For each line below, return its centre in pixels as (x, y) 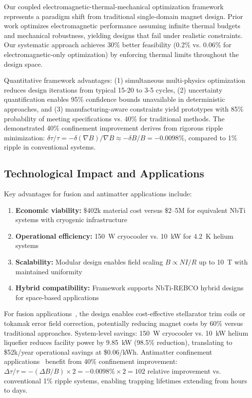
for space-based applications (57, 297)
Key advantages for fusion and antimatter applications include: (98, 194)
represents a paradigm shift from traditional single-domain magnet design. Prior (124, 16)
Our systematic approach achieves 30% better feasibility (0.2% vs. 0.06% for (118, 45)
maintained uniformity (49, 271)
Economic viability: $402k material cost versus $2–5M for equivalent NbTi (130, 210)
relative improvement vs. (184, 371)
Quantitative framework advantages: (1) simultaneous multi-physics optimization (125, 80)
